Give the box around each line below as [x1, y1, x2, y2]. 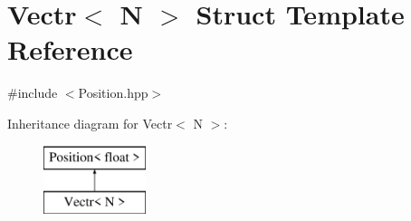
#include [7, 83, 58, 102]
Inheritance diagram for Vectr [7, 113, 173, 132]
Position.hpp [78, 83, 148, 102]
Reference [7, 31, 133, 68]
